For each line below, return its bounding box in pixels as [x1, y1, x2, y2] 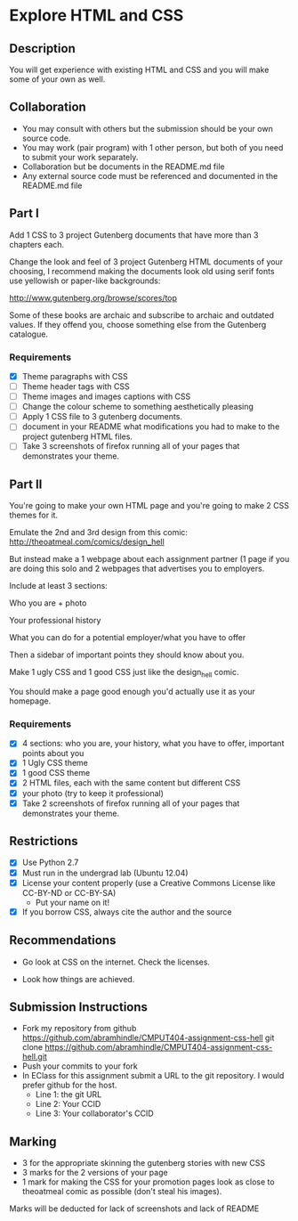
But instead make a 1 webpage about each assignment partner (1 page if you [9, 554, 290, 565]
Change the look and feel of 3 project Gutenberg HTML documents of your [9, 256, 283, 267]
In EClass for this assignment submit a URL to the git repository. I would [21, 1070, 285, 1081]
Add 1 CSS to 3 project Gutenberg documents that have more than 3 [9, 229, 259, 240]
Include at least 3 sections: [9, 581, 109, 591]
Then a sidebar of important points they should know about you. [9, 649, 245, 660]
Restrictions [9, 834, 78, 849]
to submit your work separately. [21, 151, 139, 162]
